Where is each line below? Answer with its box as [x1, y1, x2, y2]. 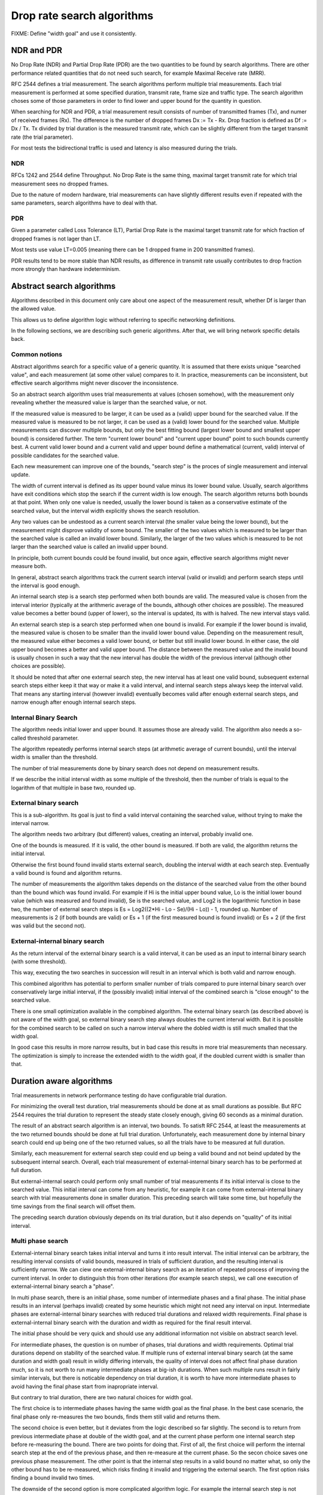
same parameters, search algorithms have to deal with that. [11, 199, 158, 206]
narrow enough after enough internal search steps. [11, 698, 137, 706]
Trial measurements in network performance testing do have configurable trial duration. [11, 1092, 227, 1099]
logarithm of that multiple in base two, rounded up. [11, 784, 136, 791]
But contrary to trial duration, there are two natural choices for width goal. [11, 1393, 193, 1401]
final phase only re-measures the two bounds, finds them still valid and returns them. [11, 1413, 221, 1420]
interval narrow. [11, 820, 50, 827]
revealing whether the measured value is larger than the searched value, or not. [11, 399, 208, 406]
